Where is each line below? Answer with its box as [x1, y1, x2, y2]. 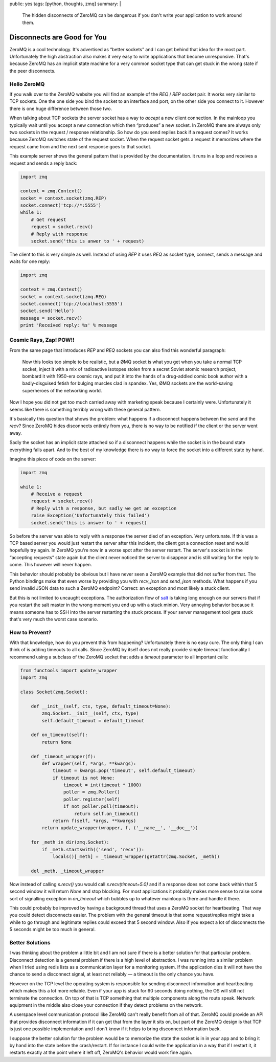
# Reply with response [31, 231, 88, 237]
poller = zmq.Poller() [63, 789, 120, 795]
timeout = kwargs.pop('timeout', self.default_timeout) [52, 768, 196, 773]
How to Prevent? [9, 629, 52, 636]
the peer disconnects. [9, 68, 56, 74]
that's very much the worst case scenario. [9, 616, 98, 622]
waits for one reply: [9, 258, 51, 264]
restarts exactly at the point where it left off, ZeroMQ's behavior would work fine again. [9, 1049, 193, 1056]
